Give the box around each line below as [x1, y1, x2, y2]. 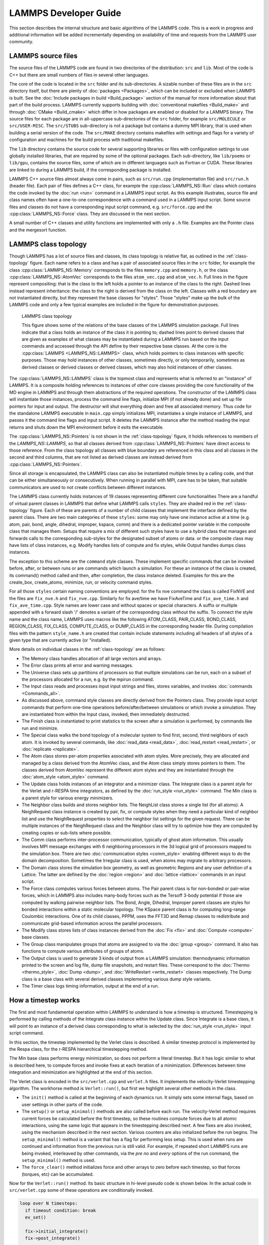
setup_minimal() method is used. [21, 1157, 96, 1163]
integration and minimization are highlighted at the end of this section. [9, 1069, 153, 1075]
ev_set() [25, 1215, 46, 1220]
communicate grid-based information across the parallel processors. [21, 920, 163, 926]
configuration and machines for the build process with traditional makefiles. [9, 137, 164, 143]
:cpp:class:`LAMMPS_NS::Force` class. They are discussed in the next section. [9, 211, 171, 217]
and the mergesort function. [9, 227, 67, 233]
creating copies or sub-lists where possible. [21, 830, 112, 836]
